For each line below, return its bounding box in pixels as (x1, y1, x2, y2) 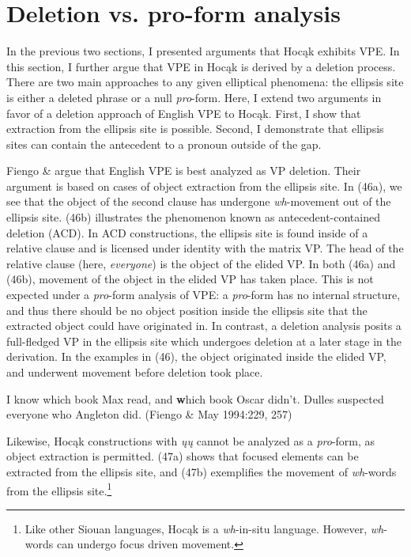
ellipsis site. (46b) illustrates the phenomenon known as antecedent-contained (6, 209, 380, 225)
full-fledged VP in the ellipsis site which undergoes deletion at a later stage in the (6, 332, 402, 349)
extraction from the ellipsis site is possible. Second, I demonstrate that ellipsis (6, 120, 384, 137)
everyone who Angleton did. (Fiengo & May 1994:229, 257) (6, 406, 292, 422)
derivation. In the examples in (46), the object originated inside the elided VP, (6, 348, 386, 365)
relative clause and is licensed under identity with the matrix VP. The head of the (6, 240, 404, 256)
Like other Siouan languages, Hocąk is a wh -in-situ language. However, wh (25, 520, 384, 536)
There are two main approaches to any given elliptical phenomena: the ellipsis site (6, 74, 404, 90)
